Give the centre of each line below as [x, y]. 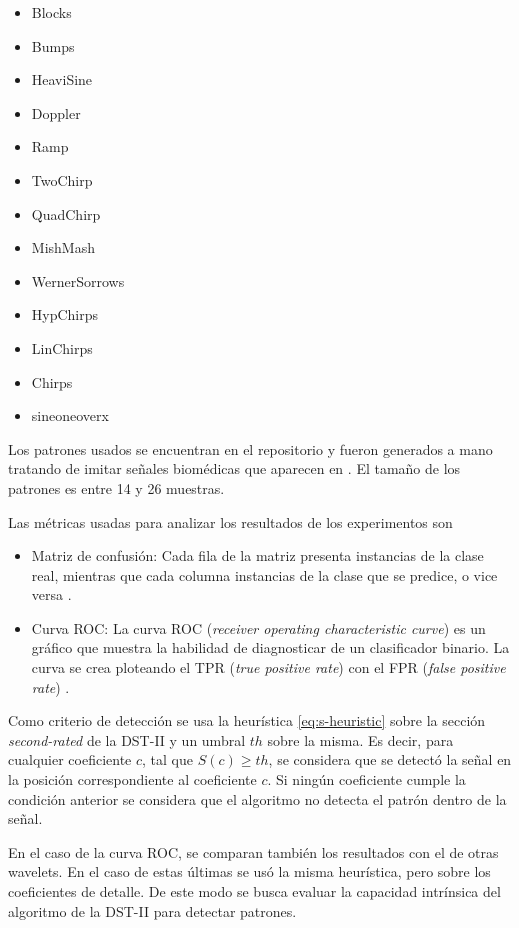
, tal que [167, 759]
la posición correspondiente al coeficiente [132, 779]
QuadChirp [66, 213]
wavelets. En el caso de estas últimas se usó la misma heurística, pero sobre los [249, 871]
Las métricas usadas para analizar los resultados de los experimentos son [230, 521]
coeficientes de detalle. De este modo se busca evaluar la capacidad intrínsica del [254, 891]
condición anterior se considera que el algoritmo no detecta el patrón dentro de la [257, 798]
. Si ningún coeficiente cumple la [366, 779]
